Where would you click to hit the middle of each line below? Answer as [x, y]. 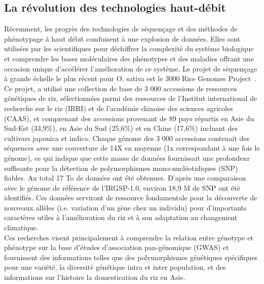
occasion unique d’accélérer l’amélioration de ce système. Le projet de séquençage [131, 68]
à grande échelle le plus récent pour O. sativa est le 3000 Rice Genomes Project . [130, 78]
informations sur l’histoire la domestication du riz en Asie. [95, 277]
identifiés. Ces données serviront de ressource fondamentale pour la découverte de [131, 198]
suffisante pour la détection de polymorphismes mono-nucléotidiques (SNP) [121, 168]
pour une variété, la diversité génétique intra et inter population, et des [115, 267]
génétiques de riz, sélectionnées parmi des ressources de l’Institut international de [131, 98]
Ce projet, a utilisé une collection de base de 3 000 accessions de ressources [121, 88]
